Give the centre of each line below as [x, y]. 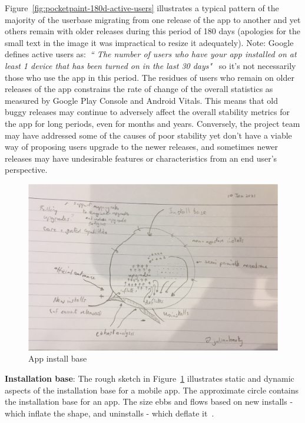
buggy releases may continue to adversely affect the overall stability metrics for [147, 112]
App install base [58, 358]
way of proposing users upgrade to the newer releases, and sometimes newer [141, 147]
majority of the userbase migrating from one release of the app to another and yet [153, 19]
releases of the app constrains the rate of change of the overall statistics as [139, 89]
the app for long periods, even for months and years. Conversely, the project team [152, 123]
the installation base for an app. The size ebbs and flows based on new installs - [149, 401]
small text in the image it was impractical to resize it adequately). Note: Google [149, 42]
